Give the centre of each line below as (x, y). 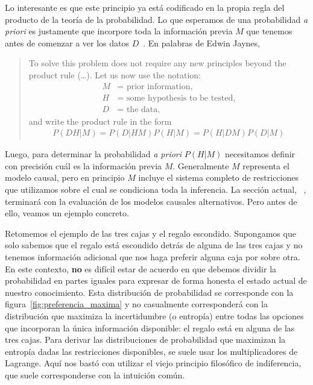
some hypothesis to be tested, (181, 98)
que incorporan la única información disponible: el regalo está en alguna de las (150, 327)
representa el (266, 165)
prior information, (160, 86)
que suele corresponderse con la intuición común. (95, 374)
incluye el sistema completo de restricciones (218, 177)
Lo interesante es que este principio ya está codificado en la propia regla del (145, 7)
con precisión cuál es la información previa (84, 165)
